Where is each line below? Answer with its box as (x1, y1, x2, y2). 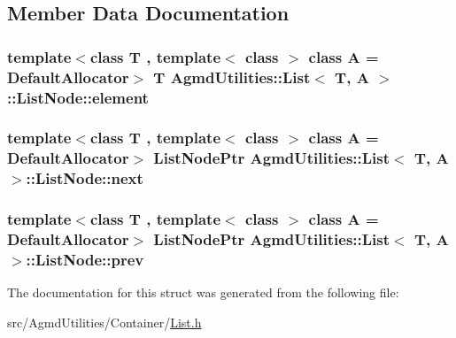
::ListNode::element (7, 86, 149, 108)
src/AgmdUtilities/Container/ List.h (7, 312, 202, 331)
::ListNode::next (26, 167, 143, 189)
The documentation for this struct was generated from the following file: (7, 283, 399, 302)
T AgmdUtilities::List (153, 65, 311, 88)
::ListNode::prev (26, 248, 144, 270)
